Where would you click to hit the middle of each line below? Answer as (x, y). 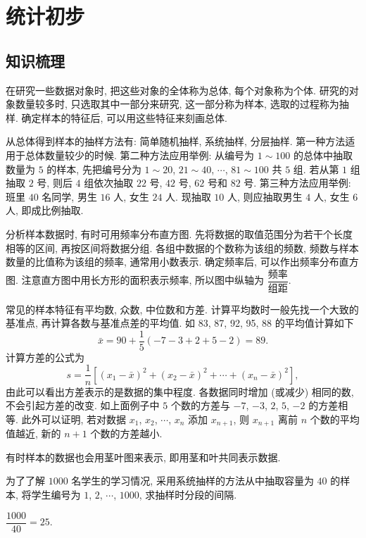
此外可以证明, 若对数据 (74, 419)
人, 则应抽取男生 (265, 196)
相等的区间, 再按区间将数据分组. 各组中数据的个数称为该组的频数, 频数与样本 (182, 248)
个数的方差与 (200, 405)
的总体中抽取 (323, 155)
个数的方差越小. (126, 433)
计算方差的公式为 (45, 357)
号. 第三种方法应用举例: (297, 183)
